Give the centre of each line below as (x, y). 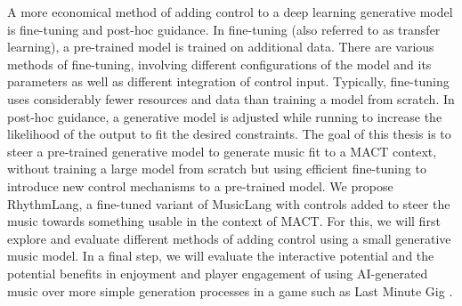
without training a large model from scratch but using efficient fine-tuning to (217, 169)
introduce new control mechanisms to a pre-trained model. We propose (200, 185)
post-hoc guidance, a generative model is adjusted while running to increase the (225, 116)
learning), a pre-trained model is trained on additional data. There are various (221, 47)
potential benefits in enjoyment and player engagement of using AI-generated (218, 273)
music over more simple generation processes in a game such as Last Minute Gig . (230, 290)
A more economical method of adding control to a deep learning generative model (230, 12)
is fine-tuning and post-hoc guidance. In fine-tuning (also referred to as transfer (224, 29)
